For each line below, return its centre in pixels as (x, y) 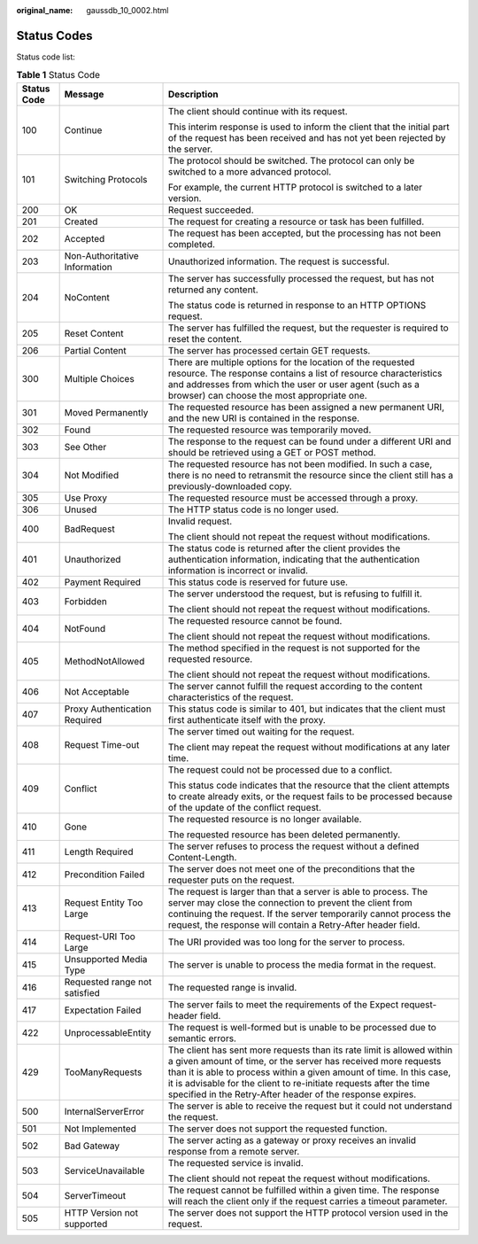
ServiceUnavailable (104, 1170)
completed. (192, 244)
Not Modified (92, 475)
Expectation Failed (103, 1010)
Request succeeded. (211, 210)
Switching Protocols (106, 179)
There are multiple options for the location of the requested (291, 362)
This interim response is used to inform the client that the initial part (309, 127)
